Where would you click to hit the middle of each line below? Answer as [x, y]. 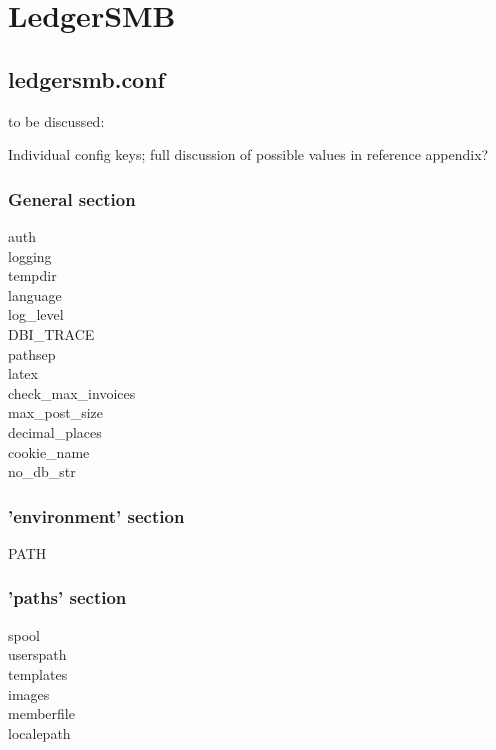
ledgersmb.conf [86, 78]
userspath [37, 654]
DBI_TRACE [51, 333]
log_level [36, 314]
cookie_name [49, 451]
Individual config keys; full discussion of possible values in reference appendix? [248, 154]
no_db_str [42, 471]
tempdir [32, 275]
